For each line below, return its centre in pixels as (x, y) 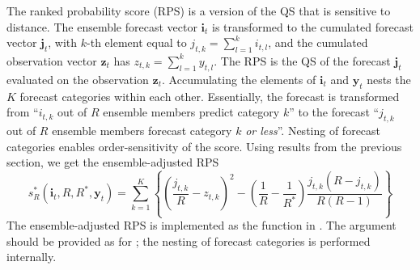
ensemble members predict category (191, 112)
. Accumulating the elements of (239, 79)
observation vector (52, 60)
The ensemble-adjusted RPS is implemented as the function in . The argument (202, 225)
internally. (32, 257)
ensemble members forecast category (142, 130)
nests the (389, 79)
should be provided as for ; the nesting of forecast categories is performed (189, 240)
